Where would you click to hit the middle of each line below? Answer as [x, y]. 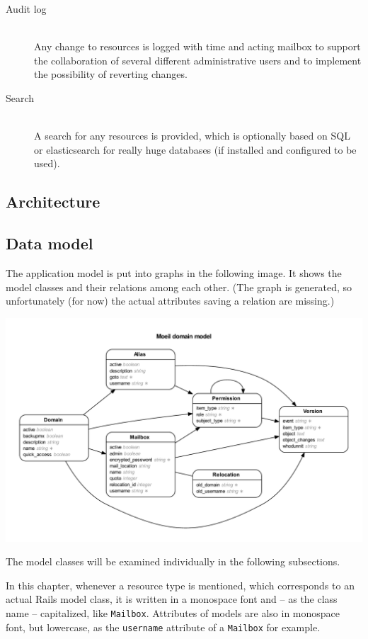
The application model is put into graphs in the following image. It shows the [174, 272]
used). [47, 163]
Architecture [53, 202]
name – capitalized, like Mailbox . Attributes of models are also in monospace [173, 613]
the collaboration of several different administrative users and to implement [198, 60]
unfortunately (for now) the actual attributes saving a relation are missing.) [170, 301]
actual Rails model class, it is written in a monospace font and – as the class [172, 599]
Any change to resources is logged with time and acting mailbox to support [197, 46]
